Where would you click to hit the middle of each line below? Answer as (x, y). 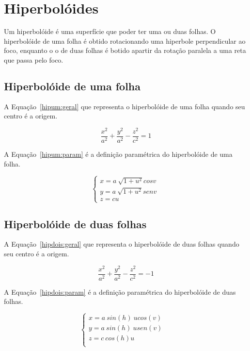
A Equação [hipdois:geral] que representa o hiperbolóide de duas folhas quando (122, 244)
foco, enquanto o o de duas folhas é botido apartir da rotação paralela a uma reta (125, 50)
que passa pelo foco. (34, 59)
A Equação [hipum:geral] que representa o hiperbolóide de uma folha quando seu (125, 106)
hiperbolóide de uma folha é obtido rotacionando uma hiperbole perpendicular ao (125, 41)
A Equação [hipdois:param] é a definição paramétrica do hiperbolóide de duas (120, 292)
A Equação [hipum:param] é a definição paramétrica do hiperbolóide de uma (118, 154)
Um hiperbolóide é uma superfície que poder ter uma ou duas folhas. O (110, 31)
